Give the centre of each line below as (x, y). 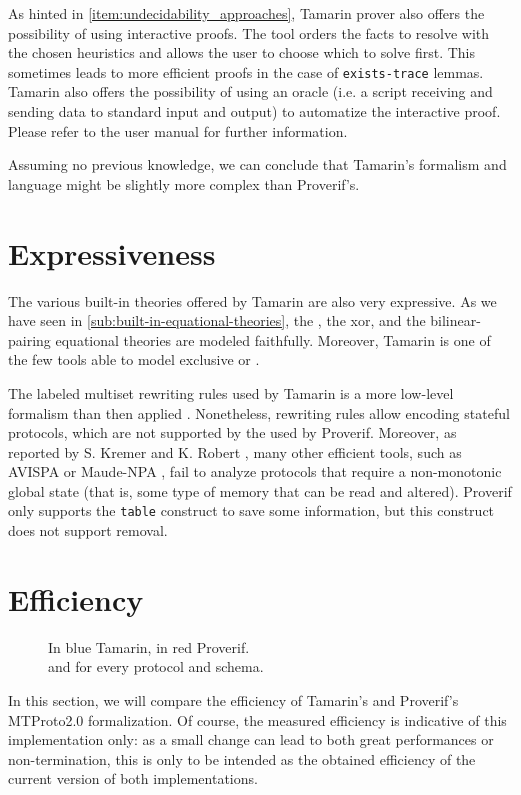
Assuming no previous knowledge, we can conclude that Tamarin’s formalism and (257, 164)
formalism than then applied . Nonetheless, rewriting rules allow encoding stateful (259, 412)
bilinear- (455, 320)
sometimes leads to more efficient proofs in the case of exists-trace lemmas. (246, 71)
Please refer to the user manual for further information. (178, 130)
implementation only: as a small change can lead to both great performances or (251, 739)
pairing (29, 339)
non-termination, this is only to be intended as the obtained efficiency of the (242, 758)
